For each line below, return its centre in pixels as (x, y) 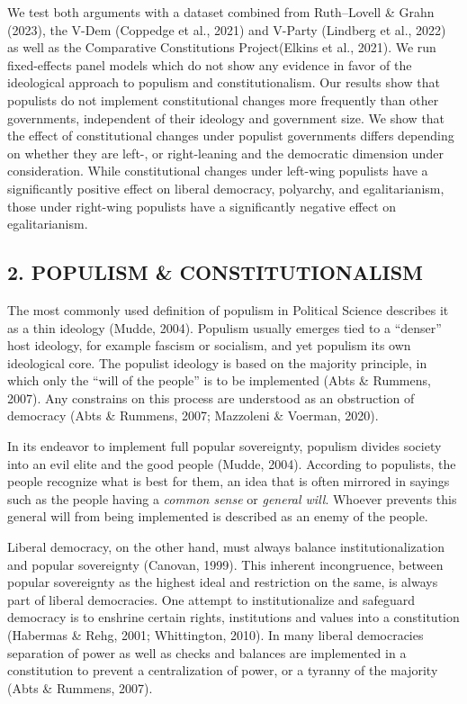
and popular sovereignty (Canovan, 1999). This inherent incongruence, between (225, 564)
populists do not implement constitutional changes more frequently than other (223, 99)
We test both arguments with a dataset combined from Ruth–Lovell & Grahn (221, 12)
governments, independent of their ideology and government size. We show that (226, 117)
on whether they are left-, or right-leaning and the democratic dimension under (225, 153)
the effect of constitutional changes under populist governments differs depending (231, 135)
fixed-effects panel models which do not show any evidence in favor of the (210, 64)
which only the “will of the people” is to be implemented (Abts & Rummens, (219, 380)
